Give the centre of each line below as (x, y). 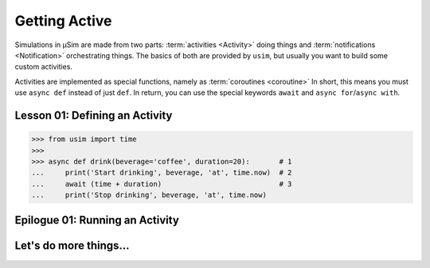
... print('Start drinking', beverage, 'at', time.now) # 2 (162, 173)
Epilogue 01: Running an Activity (97, 221)
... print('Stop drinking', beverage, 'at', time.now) (149, 195)
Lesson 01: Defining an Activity (94, 115)
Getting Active (63, 21)
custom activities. (44, 67)
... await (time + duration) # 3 (162, 184)
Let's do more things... (72, 246)
